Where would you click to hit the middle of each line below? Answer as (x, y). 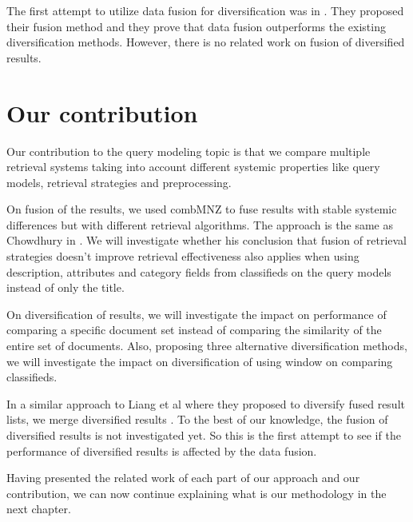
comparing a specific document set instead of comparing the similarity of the (194, 330)
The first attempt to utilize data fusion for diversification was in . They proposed (205, 10)
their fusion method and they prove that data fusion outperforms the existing (196, 26)
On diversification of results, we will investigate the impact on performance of (197, 314)
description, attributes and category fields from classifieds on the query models (199, 271)
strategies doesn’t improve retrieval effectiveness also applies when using (183, 256)
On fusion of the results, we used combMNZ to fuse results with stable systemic (202, 209)
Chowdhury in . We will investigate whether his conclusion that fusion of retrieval (206, 240)
